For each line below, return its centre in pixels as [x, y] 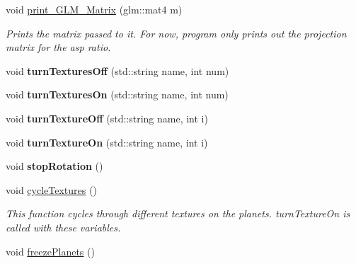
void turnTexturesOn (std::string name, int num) [117, 94]
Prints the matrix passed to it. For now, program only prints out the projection [176, 33]
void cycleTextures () [51, 189]
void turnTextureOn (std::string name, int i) [107, 142]
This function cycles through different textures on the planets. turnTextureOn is [178, 213]
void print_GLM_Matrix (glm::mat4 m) [94, 9]
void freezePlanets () [50, 251]
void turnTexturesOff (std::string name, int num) [117, 70]
